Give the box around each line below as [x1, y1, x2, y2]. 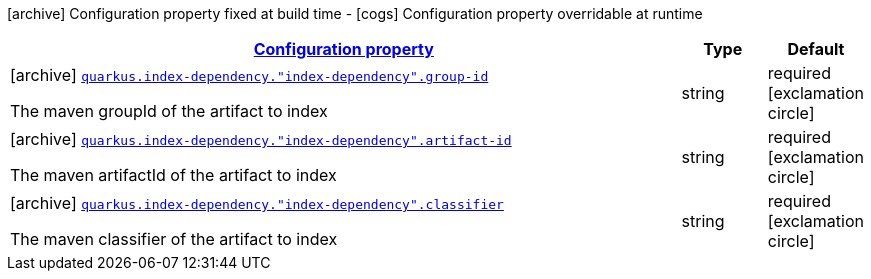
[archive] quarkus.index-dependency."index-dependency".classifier [10, 193, 504, 213]
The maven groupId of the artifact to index [10, 101, 328, 121]
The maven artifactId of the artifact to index [10, 165, 337, 185]
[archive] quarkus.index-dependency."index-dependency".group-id [10, 65, 489, 85]
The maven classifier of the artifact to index [10, 229, 338, 249]
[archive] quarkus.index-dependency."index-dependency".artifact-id [10, 129, 512, 149]
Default [787, 39, 845, 59]
